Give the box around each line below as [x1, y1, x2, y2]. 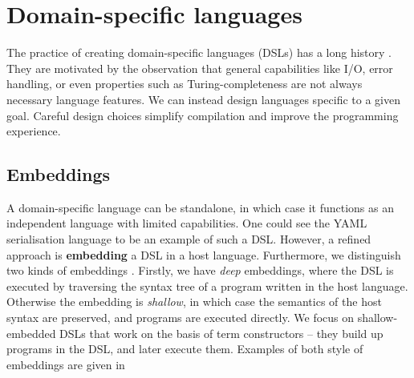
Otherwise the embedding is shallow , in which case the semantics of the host [6, 293, 382, 310]
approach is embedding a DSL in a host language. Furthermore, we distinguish [6, 246, 401, 263]
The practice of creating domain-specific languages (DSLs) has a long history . [6, 44, 392, 61]
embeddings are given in [6, 356, 125, 372]
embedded [6, 324, 56, 341]
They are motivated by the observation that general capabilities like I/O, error [6, 59, 393, 76]
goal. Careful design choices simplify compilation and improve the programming [6, 107, 399, 123]
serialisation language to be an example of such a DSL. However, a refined [6, 231, 371, 247]
